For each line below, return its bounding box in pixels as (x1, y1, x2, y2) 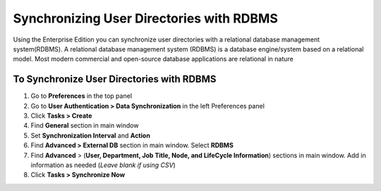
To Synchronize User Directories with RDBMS (13, 73, 217, 85)
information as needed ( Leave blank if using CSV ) (30, 161, 176, 169)
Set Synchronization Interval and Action (30, 131, 151, 140)
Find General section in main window (30, 121, 139, 130)
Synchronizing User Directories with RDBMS (13, 11, 278, 26)
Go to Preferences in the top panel (30, 92, 133, 100)
